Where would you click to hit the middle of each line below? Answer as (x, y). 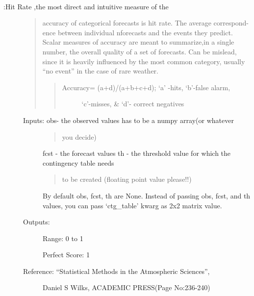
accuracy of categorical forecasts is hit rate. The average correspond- (145, 23)
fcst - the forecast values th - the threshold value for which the (137, 153)
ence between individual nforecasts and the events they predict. (138, 32)
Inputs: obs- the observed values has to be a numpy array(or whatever (128, 120)
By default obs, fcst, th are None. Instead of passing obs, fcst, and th (147, 195)
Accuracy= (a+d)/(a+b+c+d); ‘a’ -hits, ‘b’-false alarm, (146, 87)
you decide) (79, 136)
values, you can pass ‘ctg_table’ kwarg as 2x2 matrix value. (132, 205)
